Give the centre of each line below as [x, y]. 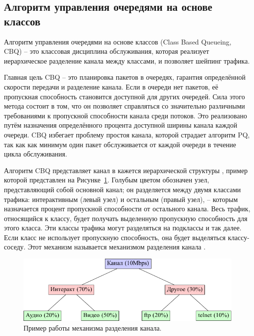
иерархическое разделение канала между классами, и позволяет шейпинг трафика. [127, 60]
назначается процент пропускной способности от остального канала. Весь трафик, [127, 209]
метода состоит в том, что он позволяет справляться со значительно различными [125, 106]
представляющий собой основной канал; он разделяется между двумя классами [123, 189]
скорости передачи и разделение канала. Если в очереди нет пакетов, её [111, 86]
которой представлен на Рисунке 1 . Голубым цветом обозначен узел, [107, 180]
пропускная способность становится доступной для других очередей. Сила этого [125, 96]
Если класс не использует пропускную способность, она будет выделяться [115, 237]
